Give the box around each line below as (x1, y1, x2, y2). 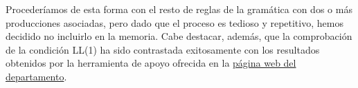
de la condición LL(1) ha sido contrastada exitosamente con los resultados (6, 42, 320, 56)
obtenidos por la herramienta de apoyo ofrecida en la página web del (6, 56, 296, 70)
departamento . (6, 69, 67, 83)
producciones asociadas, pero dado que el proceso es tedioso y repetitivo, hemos (6, 15, 343, 30)
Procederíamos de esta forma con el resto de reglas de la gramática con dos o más (6, 2, 352, 16)
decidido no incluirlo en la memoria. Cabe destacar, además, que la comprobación (6, 29, 352, 43)
